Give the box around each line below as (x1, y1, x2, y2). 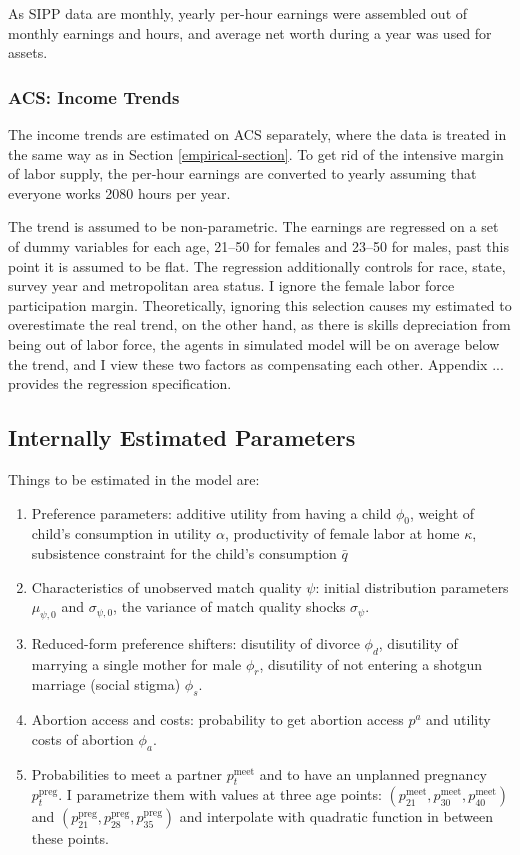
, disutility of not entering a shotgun (259, 653, 483, 674)
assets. (8, 42, 48, 63)
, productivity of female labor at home (224, 523, 460, 544)
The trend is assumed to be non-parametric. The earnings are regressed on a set (8, 216, 499, 237)
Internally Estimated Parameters (8, 422, 356, 453)
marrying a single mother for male (31, 653, 242, 674)
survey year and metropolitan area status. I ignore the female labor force (8, 275, 455, 296)
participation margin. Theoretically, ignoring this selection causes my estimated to (8, 294, 512, 315)
